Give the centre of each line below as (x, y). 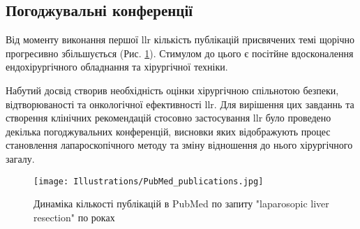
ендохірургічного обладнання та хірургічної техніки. (117, 67)
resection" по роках (74, 217)
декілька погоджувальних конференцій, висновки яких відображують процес (168, 131)
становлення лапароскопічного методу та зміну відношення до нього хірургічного (179, 145)
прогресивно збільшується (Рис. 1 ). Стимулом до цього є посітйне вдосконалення (180, 53)
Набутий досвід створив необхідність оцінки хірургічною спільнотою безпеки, (172, 90)
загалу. (20, 158)
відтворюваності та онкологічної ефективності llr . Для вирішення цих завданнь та (180, 104)
